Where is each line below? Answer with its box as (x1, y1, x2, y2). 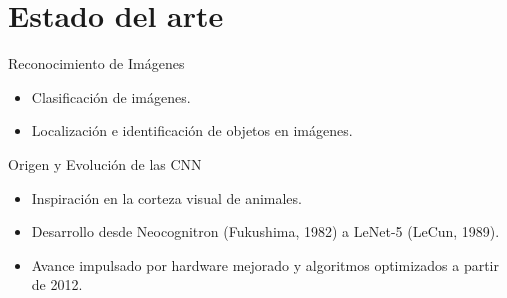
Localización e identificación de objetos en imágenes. (31, 120, 353, 141)
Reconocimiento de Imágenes (8, 53, 185, 74)
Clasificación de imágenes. (31, 86, 191, 107)
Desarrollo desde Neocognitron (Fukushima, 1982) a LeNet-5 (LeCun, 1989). (31, 221, 500, 242)
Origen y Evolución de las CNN (8, 153, 202, 174)
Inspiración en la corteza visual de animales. (31, 187, 302, 208)
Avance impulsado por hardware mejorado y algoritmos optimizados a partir (31, 254, 499, 275)
